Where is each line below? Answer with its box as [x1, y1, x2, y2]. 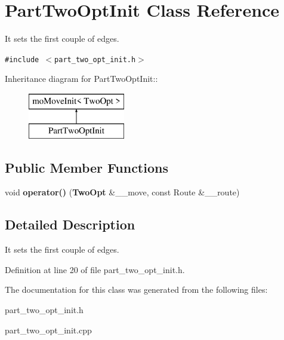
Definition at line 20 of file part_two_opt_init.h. [5, 263, 185, 275]
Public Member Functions [5, 158, 168, 176]
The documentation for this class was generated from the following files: [5, 283, 268, 296]
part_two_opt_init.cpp [5, 323, 92, 336]
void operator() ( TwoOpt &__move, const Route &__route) [5, 186, 240, 198]
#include [5, 55, 39, 64]
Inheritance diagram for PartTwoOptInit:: [5, 72, 158, 85]
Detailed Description [5, 215, 135, 234]
